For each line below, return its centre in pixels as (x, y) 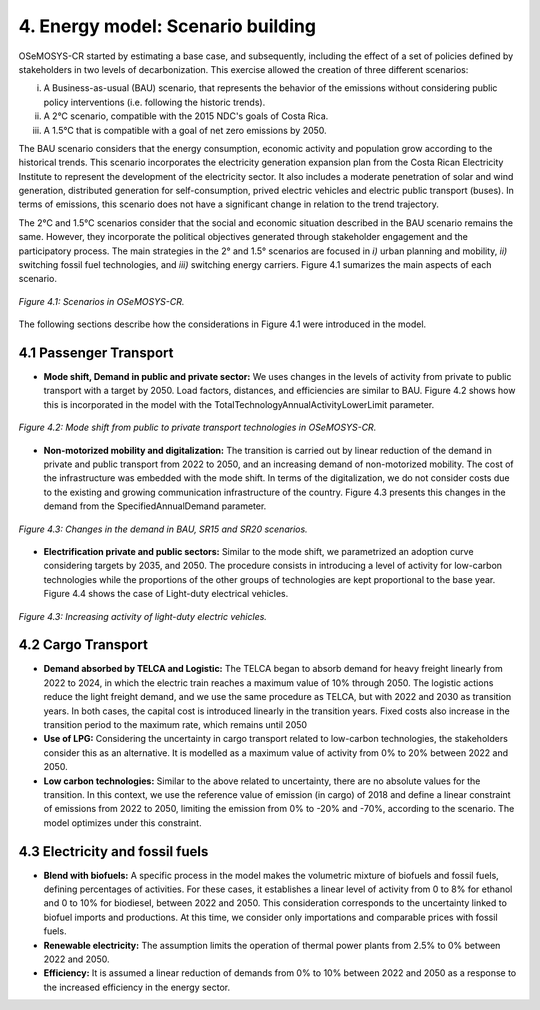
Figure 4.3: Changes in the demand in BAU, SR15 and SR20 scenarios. (163, 529)
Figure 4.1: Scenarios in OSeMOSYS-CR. (101, 301)
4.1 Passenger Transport (96, 353)
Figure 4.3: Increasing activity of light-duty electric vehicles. (142, 616)
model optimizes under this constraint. (122, 822)
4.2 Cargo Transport (83, 645)
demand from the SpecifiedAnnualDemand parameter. (155, 506)
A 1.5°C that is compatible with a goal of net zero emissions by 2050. (185, 130)
